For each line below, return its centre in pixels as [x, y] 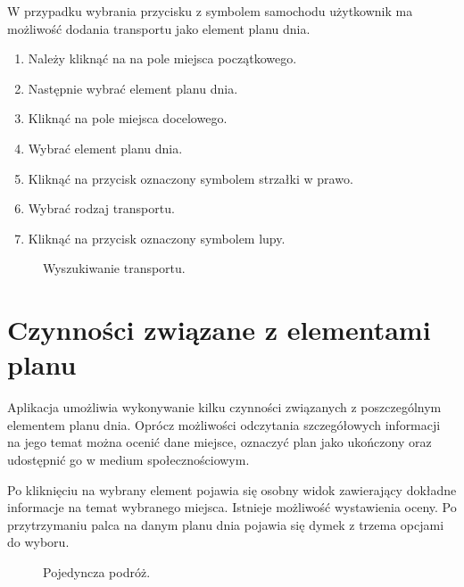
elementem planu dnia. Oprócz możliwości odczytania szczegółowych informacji [224, 424]
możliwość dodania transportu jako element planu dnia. [159, 28]
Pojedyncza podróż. [97, 572]
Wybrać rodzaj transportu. [101, 208]
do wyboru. [38, 542]
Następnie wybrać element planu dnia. [133, 88]
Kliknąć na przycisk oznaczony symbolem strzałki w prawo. [191, 178]
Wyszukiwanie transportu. [114, 268]
